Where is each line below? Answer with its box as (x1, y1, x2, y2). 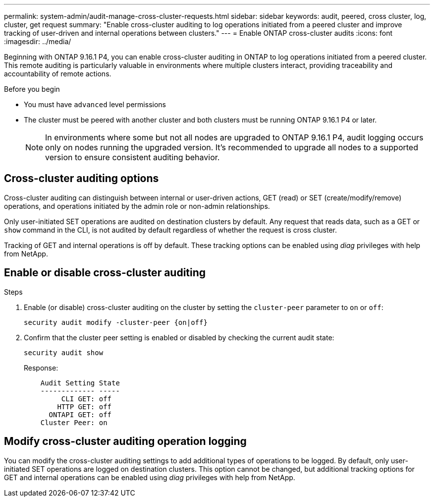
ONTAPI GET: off (49, 410, 112, 419)
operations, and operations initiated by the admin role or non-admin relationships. (4, 201, 270, 210)
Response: (24, 363, 58, 372)
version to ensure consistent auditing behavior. (45, 152, 220, 162)
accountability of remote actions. (4, 69, 111, 78)
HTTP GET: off (57, 402, 112, 411)
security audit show (24, 348, 104, 357)
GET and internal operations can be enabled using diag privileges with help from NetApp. (4, 473, 295, 482)
